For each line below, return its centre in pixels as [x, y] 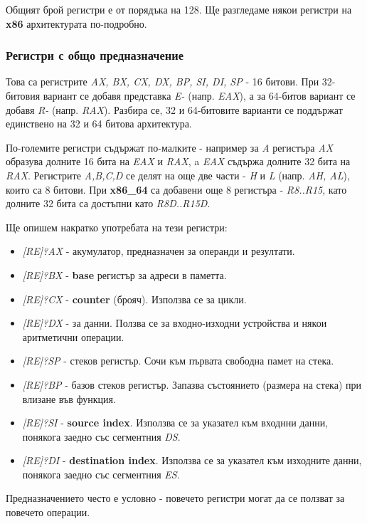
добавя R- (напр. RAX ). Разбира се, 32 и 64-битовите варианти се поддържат [174, 109]
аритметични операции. [73, 336]
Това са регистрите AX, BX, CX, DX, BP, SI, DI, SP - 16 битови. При [163, 82]
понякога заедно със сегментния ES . [101, 474]
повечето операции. [48, 512]
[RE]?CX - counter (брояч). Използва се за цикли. [134, 299]
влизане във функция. [69, 398]
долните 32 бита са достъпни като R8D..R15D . [108, 203]
